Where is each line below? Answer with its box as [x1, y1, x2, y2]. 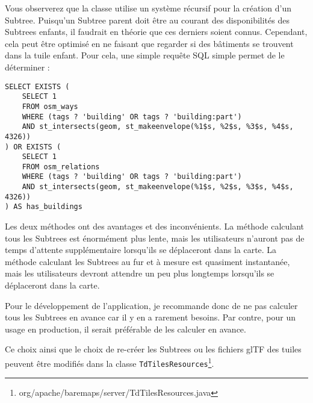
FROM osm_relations [22, 162, 100, 171]
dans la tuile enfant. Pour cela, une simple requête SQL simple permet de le [5, 49, 285, 61]
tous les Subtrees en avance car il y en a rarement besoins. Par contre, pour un [5, 311, 296, 323]
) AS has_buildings [5, 202, 82, 211]
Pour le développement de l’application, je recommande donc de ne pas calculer [5, 299, 298, 311]
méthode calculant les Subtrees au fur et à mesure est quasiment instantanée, [5, 255, 290, 267]
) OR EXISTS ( [5, 142, 61, 151]
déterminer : [5, 60, 50, 73]
